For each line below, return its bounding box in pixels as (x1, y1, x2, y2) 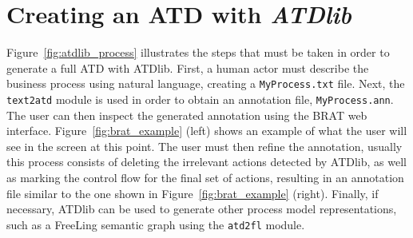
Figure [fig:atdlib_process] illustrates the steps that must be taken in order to (6, 44, 390, 61)
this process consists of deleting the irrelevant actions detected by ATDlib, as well (6, 153, 407, 170)
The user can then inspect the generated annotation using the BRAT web (6, 106, 367, 123)
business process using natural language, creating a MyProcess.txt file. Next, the (6, 75, 405, 92)
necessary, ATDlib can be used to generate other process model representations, (6, 200, 397, 217)
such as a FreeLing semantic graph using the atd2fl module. (6, 216, 305, 232)
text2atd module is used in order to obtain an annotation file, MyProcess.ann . (6, 90, 394, 107)
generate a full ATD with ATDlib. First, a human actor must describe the (6, 59, 369, 76)
